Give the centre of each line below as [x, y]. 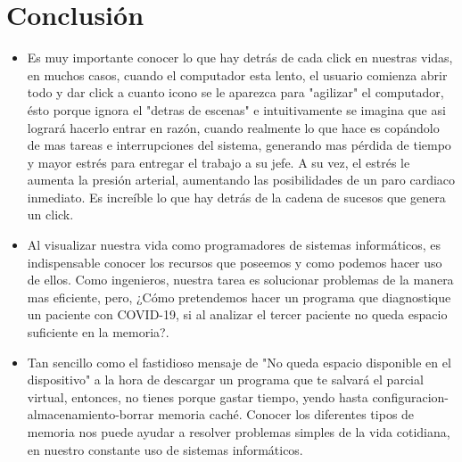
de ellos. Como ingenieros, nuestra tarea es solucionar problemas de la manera [240, 280]
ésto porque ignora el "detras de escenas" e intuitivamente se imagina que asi [236, 109]
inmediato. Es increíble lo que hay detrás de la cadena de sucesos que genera [236, 197]
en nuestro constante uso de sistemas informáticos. [165, 449]
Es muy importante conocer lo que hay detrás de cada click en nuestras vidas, [240, 58]
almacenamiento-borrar [91, 414]
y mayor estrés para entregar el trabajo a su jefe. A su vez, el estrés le [219, 162]
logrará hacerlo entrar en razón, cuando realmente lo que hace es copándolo [233, 127]
